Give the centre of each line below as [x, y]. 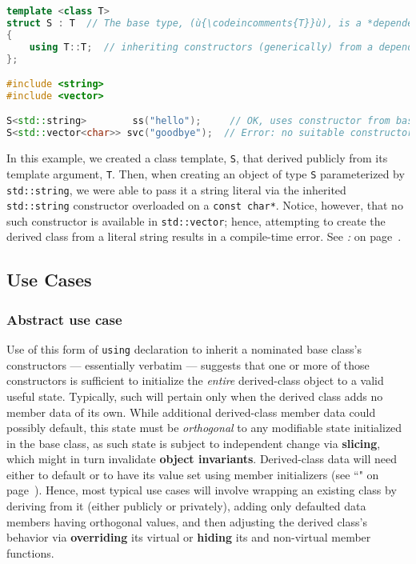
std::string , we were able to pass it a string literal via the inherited [176, 189]
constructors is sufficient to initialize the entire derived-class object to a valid [195, 380]
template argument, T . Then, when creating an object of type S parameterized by [206, 173]
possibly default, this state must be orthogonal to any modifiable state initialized [204, 428]
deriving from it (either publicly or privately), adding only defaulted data [186, 506]
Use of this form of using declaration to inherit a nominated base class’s [184, 349]
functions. [30, 552]
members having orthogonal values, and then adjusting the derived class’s [187, 521]
